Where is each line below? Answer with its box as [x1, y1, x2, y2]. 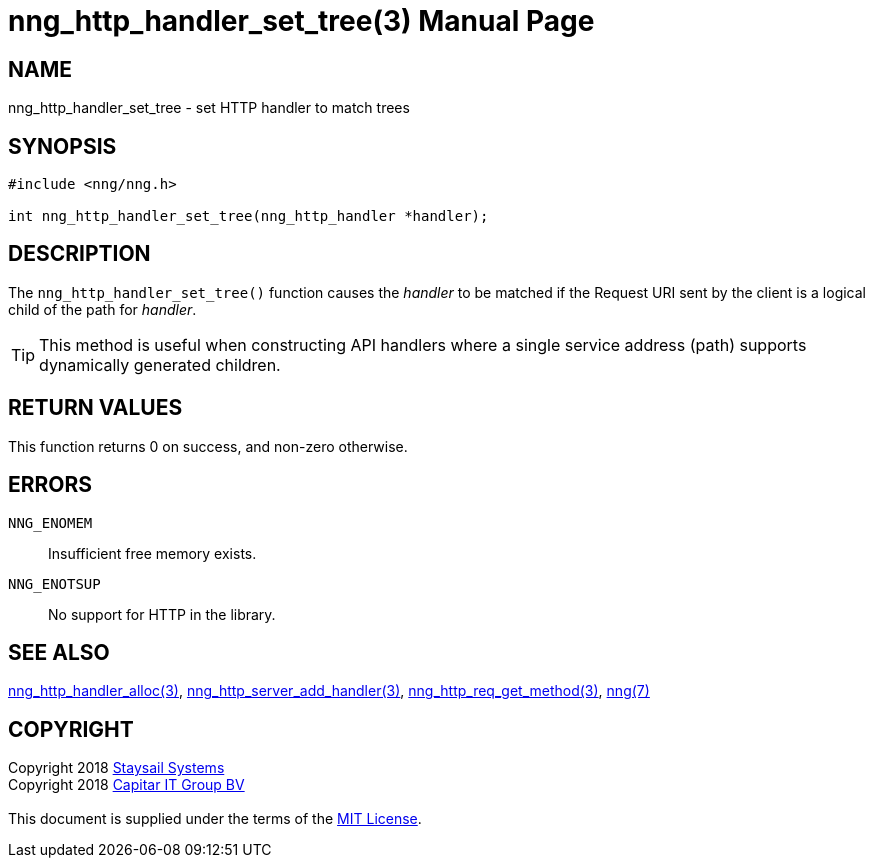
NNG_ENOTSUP [8, 575, 101, 592]
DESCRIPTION [8, 241, 151, 267]
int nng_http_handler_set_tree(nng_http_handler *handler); [8, 208, 489, 225]
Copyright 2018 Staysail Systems [8, 759, 225, 777]
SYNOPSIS [8, 133, 117, 159]
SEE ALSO [8, 639, 110, 665]
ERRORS [8, 472, 93, 498]
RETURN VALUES [8, 395, 183, 421]
